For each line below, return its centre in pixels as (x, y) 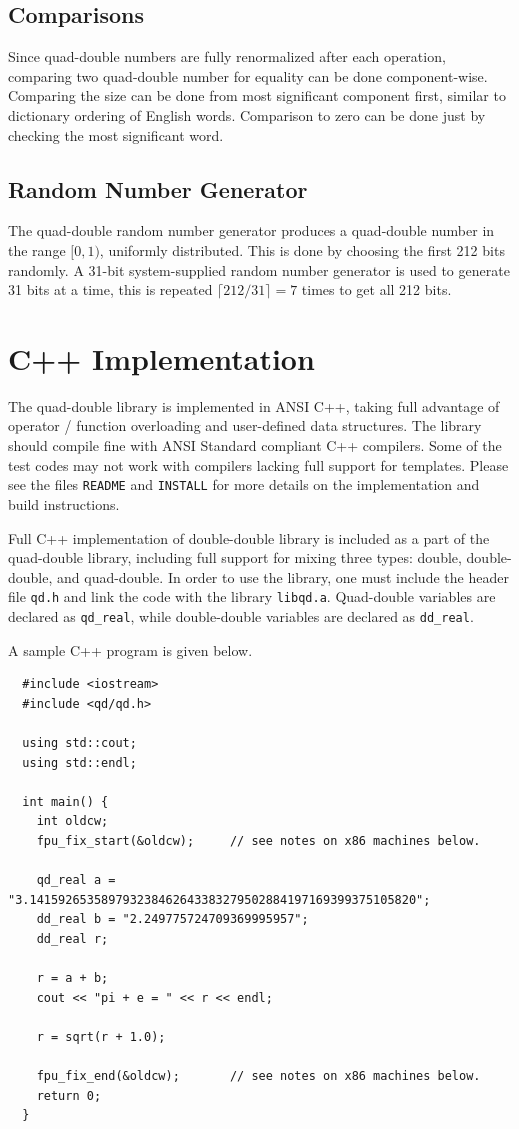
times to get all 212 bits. (376, 289)
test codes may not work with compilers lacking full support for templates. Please (258, 464)
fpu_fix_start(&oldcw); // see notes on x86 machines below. (258, 840)
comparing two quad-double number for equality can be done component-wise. (248, 75)
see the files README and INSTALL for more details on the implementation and (244, 484)
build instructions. (64, 503)
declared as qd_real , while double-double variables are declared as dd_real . (241, 615)
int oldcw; (72, 821)
